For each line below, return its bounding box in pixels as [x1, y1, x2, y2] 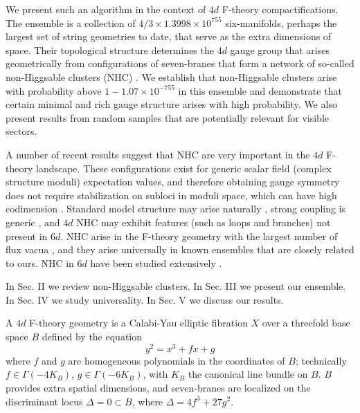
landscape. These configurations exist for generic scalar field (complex [35, 160, 332, 175]
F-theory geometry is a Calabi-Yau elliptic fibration [29, 315, 248, 330]
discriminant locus [6, 394, 83, 408]
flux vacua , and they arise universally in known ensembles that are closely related [6, 242, 354, 257]
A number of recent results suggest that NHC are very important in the [6, 147, 310, 161]
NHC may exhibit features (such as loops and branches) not [76, 214, 331, 229]
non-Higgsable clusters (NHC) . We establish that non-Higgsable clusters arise [6, 69, 337, 84]
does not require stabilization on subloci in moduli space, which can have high [6, 187, 337, 202]
